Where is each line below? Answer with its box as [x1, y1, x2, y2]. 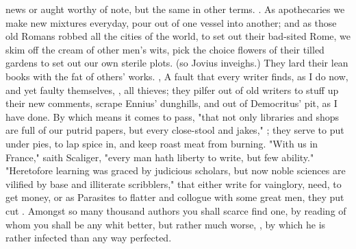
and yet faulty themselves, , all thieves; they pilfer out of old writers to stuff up [5, 82, 339, 97]
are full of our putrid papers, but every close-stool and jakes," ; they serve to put [5, 123, 344, 137]
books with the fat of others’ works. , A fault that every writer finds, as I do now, [5, 69, 348, 83]
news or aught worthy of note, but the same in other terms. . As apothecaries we [5, 2, 345, 16]
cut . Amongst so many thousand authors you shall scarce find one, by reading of [5, 203, 346, 217]
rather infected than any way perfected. [5, 230, 172, 245]
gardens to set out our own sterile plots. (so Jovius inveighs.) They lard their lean [5, 56, 348, 70]
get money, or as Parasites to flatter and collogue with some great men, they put [5, 190, 344, 204]
